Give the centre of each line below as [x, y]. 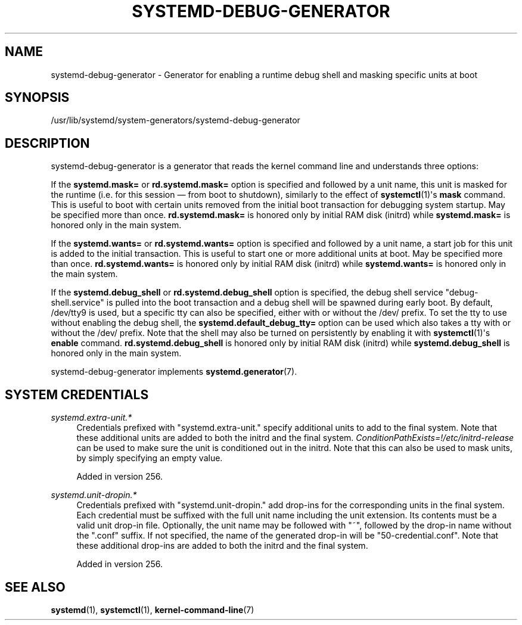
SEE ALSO [35, 587]
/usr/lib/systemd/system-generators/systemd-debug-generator [175, 120]
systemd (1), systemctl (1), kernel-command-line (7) [153, 610]
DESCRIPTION [47, 143]
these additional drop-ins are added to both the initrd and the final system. [222, 546]
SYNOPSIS [37, 98]
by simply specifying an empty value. [150, 458]
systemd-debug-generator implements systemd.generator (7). [174, 372]
